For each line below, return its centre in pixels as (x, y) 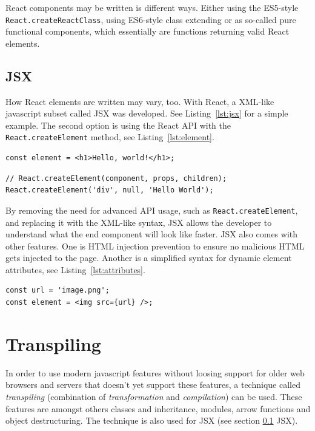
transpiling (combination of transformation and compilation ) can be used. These (154, 396)
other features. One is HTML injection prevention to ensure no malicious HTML (155, 246)
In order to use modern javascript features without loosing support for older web (155, 372)
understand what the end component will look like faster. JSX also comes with (152, 234)
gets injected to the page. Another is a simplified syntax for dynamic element (149, 258)
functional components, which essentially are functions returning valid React (148, 31)
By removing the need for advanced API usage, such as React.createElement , (152, 210)
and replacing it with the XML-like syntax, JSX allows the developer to (139, 222)
